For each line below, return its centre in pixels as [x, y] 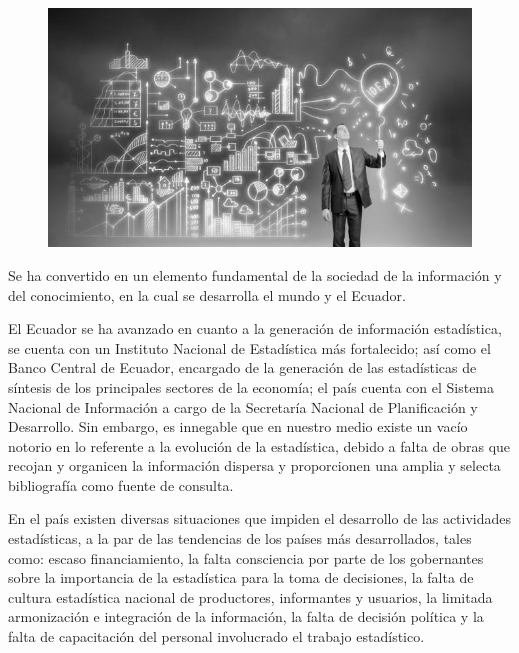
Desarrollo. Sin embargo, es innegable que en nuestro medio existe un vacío [238, 426]
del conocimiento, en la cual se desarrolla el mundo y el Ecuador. [207, 294]
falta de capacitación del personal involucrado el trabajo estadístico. [216, 636]
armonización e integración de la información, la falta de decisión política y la [246, 616]
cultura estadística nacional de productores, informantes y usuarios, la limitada [250, 596]
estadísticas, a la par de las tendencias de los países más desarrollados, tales [240, 538]
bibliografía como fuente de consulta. [121, 484]
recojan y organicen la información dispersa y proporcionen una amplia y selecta [254, 465]
